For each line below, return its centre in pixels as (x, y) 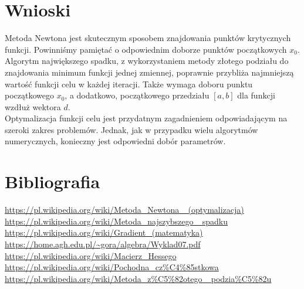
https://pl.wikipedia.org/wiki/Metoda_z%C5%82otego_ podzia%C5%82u (138, 278)
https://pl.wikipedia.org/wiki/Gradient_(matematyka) (104, 232)
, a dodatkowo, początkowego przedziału (137, 95)
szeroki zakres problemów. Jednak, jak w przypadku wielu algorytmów (131, 129)
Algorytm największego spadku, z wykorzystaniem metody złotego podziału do (147, 61)
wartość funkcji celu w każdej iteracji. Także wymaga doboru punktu (129, 84)
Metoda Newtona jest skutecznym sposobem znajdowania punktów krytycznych (148, 38)
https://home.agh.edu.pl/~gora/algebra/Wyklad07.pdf (103, 244)
